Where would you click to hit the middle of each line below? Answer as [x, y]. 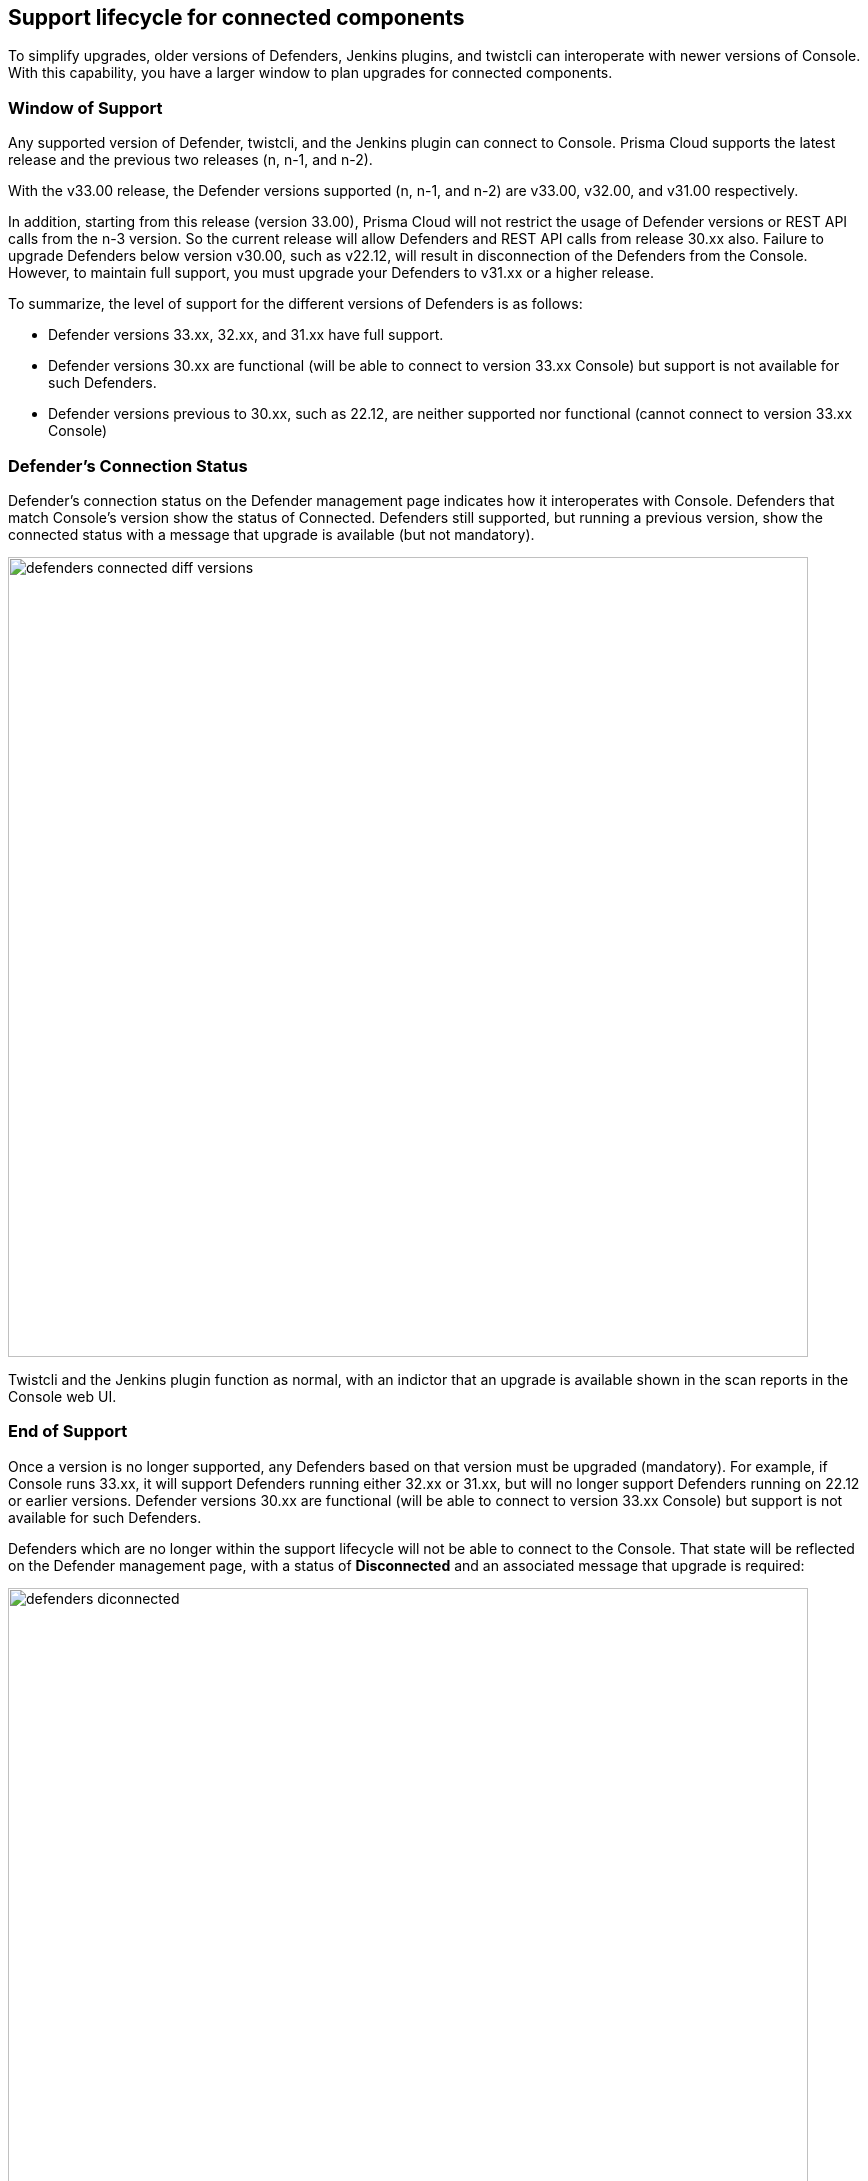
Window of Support [85, 107]
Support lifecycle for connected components [236, 17]
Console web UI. [62, 1396]
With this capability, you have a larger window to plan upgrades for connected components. [310, 73]
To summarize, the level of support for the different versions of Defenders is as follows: [295, 304]
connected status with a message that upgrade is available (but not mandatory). [271, 534]
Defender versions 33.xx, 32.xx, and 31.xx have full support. [246, 335]
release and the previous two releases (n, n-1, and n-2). [190, 160]
